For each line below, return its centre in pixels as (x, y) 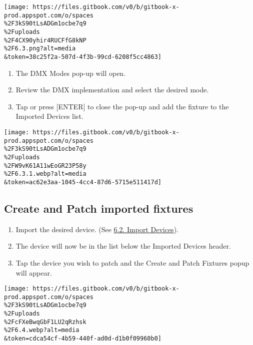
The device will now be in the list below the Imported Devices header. (123, 246)
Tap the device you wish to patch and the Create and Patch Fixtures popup (132, 262)
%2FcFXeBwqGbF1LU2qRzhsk (45, 322)
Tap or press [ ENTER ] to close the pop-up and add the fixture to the (122, 106)
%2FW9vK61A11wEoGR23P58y (45, 166)
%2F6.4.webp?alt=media (42, 330)
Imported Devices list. (49, 116)
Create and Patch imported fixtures (99, 208)
